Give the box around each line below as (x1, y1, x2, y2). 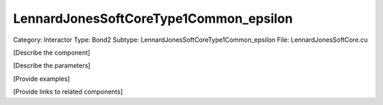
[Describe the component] (13, 48, 91, 57)
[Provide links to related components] (13, 87, 123, 96)
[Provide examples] (13, 74, 70, 83)
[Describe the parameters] (13, 61, 91, 70)
